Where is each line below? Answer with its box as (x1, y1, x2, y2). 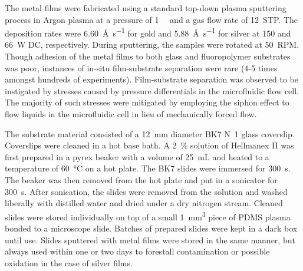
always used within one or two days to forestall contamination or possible (5, 245, 270, 257)
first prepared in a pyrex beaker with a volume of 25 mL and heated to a (5, 150, 269, 163)
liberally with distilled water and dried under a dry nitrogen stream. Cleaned (5, 197, 283, 209)
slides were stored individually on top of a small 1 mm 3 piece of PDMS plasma (5, 209, 291, 223)
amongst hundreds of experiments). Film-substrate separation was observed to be (5, 73, 298, 85)
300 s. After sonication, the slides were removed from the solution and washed (5, 185, 288, 197)
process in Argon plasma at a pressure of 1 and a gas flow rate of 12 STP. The (5, 13, 298, 25)
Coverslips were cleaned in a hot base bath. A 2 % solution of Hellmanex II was (5, 139, 294, 151)
